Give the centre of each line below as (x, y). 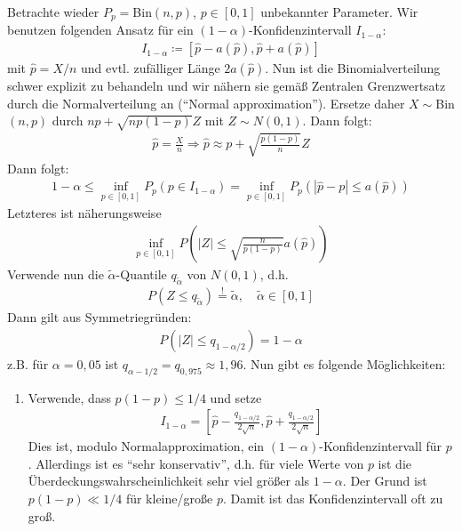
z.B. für (28, 363)
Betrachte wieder (53, 12)
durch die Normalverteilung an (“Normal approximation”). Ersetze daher (206, 103)
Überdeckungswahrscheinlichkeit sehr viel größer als (169, 481)
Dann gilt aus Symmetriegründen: (100, 317)
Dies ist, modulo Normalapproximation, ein (146, 446)
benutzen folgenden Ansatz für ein (100, 30)
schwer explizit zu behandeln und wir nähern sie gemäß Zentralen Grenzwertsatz (227, 86)
